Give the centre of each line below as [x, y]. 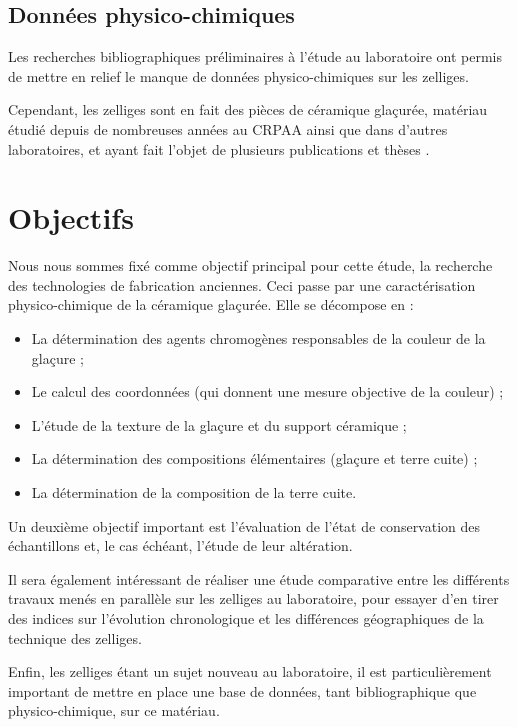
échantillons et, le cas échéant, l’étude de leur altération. [180, 545]
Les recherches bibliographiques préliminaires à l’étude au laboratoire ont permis [255, 56]
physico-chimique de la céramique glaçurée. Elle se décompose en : [211, 304]
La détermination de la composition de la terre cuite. [194, 492]
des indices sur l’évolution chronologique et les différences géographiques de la [246, 618]
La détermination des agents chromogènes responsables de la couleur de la [258, 338]
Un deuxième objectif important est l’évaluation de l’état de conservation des [244, 525]
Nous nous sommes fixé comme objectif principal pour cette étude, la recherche [250, 265]
